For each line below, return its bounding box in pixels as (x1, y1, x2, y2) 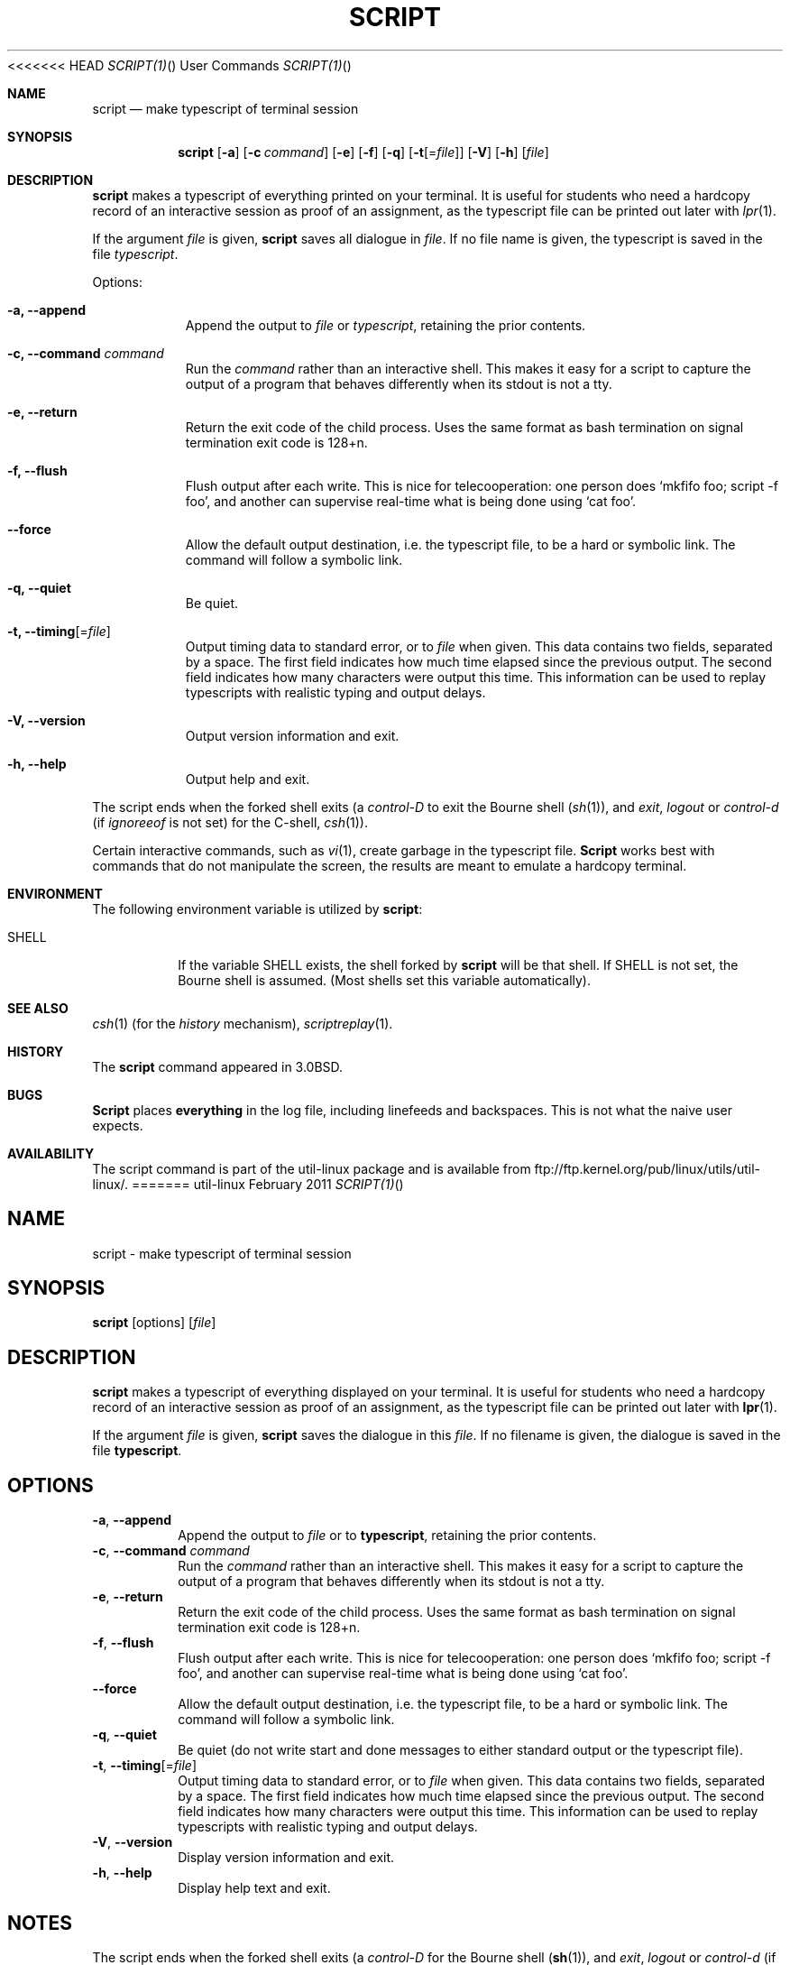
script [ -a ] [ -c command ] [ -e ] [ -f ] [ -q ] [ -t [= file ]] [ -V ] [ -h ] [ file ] (178, 143, 549, 160)
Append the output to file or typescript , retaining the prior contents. (185, 317, 586, 333)
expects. (92, 1117, 143, 1133)
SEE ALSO (7, 1000, 69, 1016)
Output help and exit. (185, 770, 310, 787)
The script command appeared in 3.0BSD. (92, 1058, 344, 1075)
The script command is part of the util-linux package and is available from (92, 1160, 531, 1176)
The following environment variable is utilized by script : (92, 900, 423, 917)
